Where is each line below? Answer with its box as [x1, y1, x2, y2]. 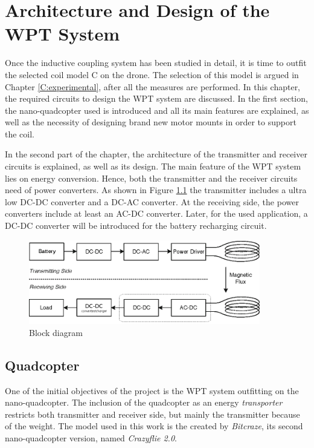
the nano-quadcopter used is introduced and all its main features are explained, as [5, 104, 309, 116]
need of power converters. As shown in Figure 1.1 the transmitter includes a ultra [5, 183, 307, 196]
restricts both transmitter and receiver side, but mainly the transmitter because [5, 407, 300, 420]
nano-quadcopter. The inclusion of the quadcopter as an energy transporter [5, 396, 283, 409]
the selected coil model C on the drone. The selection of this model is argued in [5, 68, 299, 81]
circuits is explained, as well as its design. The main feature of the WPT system [5, 160, 301, 173]
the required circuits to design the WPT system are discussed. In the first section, [5, 92, 308, 105]
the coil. [5, 127, 34, 140]
